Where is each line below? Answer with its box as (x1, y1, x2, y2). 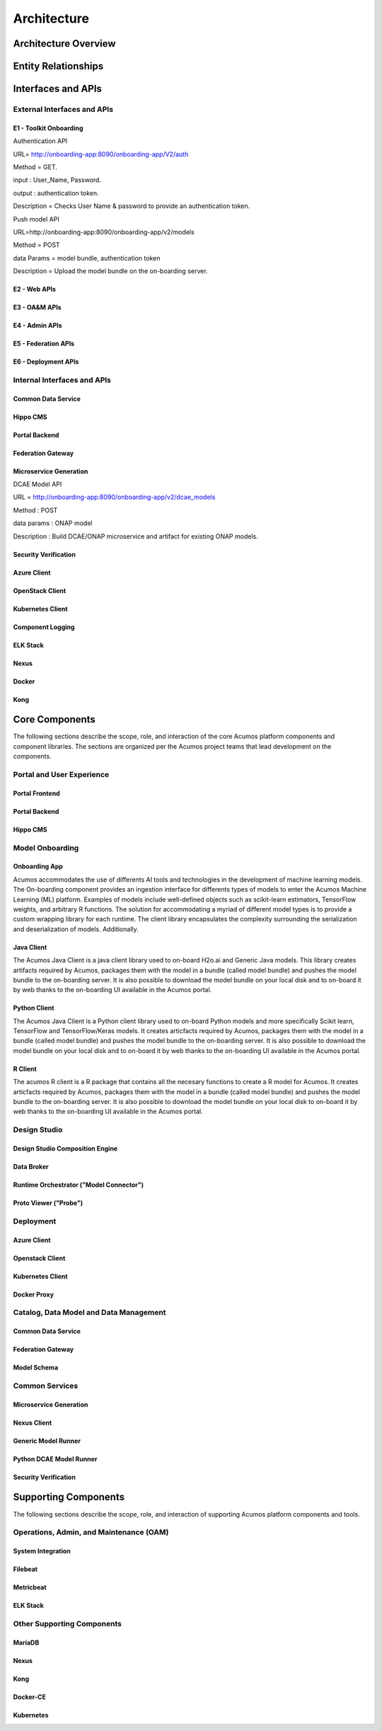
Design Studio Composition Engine (13, 1144, 118, 1153)
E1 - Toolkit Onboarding (13, 124, 84, 132)
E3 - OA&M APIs (13, 303, 62, 311)
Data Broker (13, 1162, 49, 1171)
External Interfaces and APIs (13, 104, 113, 114)
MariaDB (13, 1638, 40, 1647)
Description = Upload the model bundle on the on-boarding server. (13, 267, 208, 275)
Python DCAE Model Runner (13, 1454, 98, 1463)
